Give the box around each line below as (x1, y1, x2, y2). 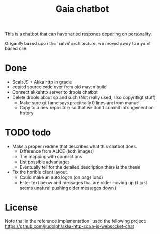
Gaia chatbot (55, 3, 109, 15)
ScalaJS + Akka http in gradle (12, 79, 72, 85)
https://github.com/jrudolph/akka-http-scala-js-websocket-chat (5, 223, 135, 229)
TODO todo (5, 127, 51, 138)
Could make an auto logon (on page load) (19, 174, 104, 180)
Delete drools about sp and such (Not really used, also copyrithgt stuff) (12, 94, 156, 101)
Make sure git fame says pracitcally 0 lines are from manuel (19, 100, 140, 106)
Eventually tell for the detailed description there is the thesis (19, 164, 140, 170)
